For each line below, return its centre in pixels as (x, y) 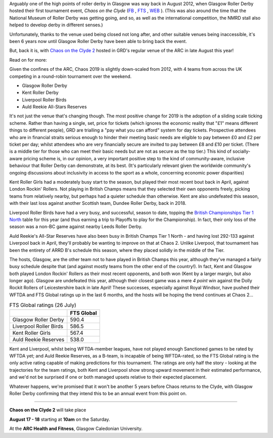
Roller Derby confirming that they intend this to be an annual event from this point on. (98, 393)
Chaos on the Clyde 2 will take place (48, 410)
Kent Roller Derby (40, 93)
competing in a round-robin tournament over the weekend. (71, 76)
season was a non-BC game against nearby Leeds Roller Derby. (76, 227)
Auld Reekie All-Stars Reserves (54, 107)
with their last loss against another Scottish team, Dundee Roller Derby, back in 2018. (98, 203)
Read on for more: (28, 60)
